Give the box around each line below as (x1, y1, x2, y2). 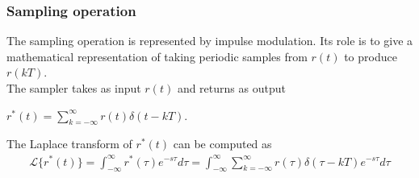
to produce (344, 48, 397, 64)
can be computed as (173, 135, 272, 152)
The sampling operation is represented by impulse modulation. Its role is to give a (6, 32, 413, 49)
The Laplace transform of (6, 135, 132, 152)
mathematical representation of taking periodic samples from (6, 48, 308, 64)
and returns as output (177, 80, 286, 96)
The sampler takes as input (6, 80, 141, 96)
